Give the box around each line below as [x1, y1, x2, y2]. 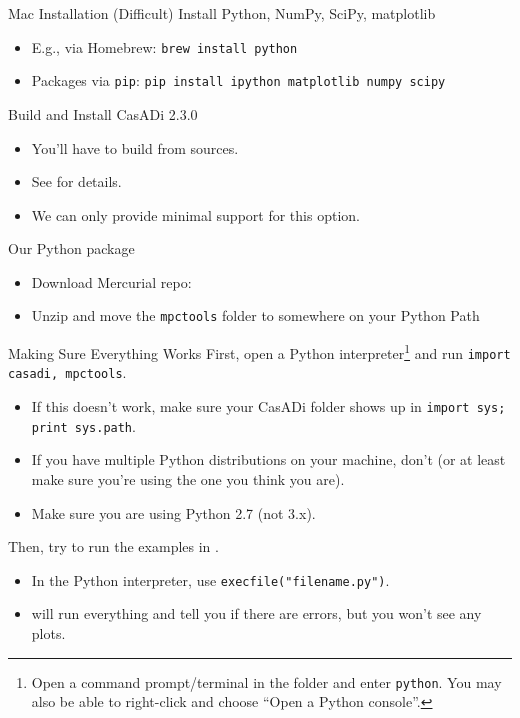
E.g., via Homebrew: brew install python [31, 36, 298, 57]
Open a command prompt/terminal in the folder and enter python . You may [31, 671, 502, 692]
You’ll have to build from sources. [31, 137, 239, 158]
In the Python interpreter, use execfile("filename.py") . [31, 569, 390, 590]
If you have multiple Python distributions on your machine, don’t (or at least [31, 449, 506, 470]
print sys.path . [31, 415, 136, 436]
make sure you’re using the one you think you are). [31, 469, 345, 489]
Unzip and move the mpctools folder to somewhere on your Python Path [31, 305, 480, 326]
